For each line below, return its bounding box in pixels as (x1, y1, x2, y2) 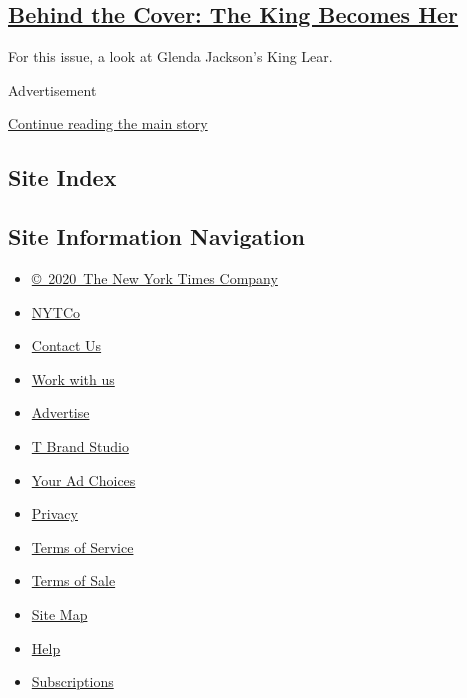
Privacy (31, 503, 78, 524)
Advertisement (8, 79, 97, 100)
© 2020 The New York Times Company (31, 267, 278, 288)
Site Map (31, 603, 88, 624)
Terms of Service (31, 536, 134, 557)
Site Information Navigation (8, 221, 305, 252)
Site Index (8, 162, 117, 193)
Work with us (31, 368, 115, 389)
